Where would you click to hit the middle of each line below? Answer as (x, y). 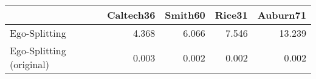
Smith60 (185, 15)
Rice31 (231, 15)
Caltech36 (131, 15)
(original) (29, 64)
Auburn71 (282, 15)
